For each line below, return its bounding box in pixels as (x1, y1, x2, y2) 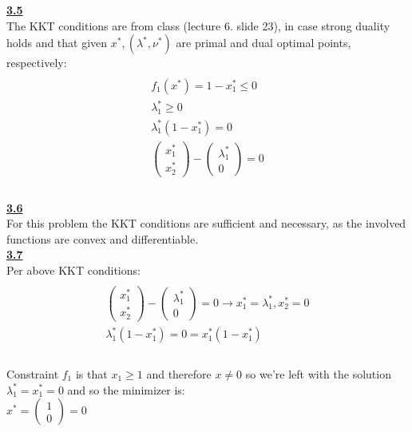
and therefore (146, 365, 212, 382)
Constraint (6, 365, 59, 382)
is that (75, 365, 108, 382)
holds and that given (6, 34, 108, 51)
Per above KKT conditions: (6, 261, 141, 278)
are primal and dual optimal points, (176, 34, 351, 51)
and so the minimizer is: (67, 381, 185, 398)
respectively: (6, 54, 67, 71)
